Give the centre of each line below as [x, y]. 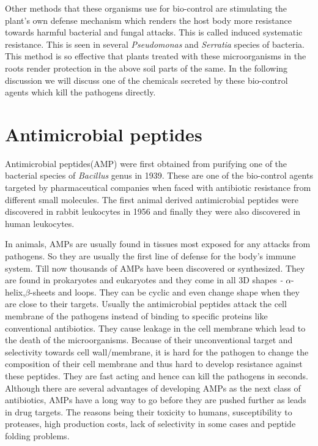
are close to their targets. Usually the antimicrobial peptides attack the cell [146, 304]
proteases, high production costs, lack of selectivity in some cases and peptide [150, 424]
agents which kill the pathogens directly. [80, 92]
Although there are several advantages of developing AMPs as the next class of [153, 388]
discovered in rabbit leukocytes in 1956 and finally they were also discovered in [153, 211]
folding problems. [37, 435]
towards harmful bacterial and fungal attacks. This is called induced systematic [154, 32]
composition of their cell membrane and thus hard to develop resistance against [154, 364]
